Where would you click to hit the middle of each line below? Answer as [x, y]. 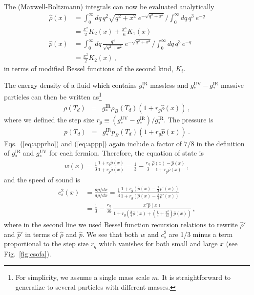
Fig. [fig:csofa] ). [28, 253]
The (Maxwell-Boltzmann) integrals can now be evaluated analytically [109, 6]
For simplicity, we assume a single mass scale [83, 277]
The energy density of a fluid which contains [70, 85]
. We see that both [110, 234]
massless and [169, 85]
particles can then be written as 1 [53, 96]
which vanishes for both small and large [158, 244]
